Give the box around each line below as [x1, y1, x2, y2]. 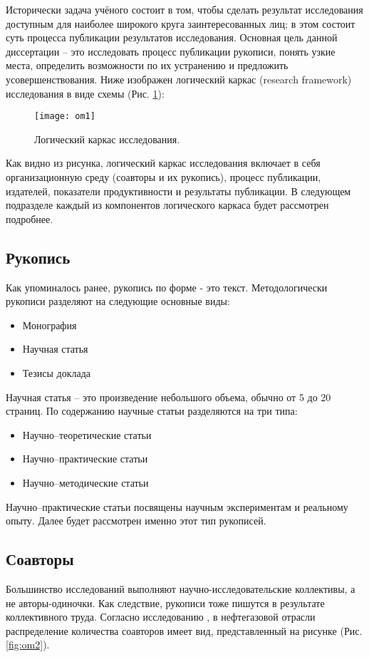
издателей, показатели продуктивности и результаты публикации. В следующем [6, 183, 351, 198]
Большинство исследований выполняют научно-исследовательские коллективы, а [6, 581, 355, 596]
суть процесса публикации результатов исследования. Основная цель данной [6, 30, 338, 45]
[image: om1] [34, 111, 95, 122]
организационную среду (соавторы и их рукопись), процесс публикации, [6, 170, 321, 184]
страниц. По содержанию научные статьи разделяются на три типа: [6, 403, 298, 418]
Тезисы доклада [22, 365, 90, 380]
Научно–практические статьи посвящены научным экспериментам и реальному [6, 499, 348, 514]
